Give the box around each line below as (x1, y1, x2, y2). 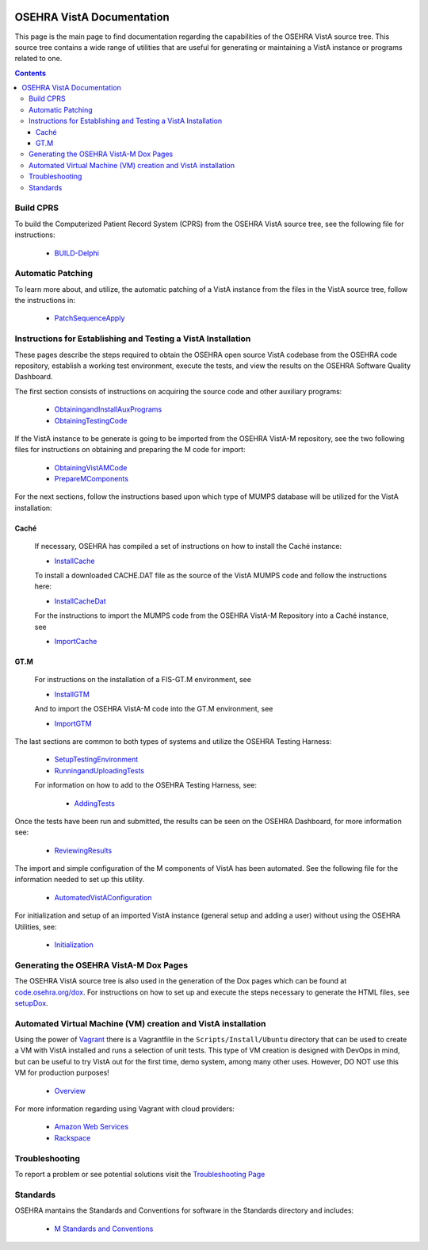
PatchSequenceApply (54, 313, 125, 323)
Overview (54, 1086, 86, 1095)
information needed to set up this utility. (14, 875, 145, 884)
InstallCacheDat (54, 596, 106, 606)
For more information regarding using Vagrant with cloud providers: (14, 1104, 235, 1114)
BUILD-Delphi (54, 248, 99, 258)
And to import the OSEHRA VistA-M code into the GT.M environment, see (34, 704, 273, 714)
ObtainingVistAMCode (54, 462, 128, 472)
